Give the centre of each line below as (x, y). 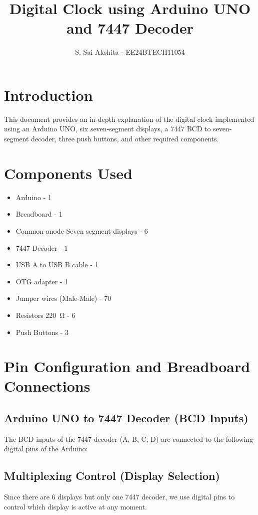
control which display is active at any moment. (76, 506)
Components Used (68, 173)
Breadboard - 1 (39, 214)
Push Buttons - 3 (42, 332)
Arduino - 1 (34, 197)
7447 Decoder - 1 (42, 247)
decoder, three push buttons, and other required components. (125, 139)
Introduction (48, 95)
